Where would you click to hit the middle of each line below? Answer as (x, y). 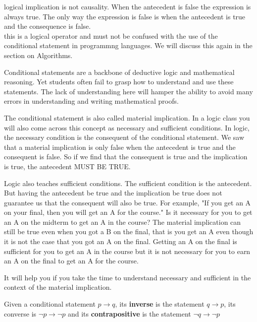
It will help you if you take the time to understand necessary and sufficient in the (128, 277)
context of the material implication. (58, 287)
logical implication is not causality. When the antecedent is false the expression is (128, 6)
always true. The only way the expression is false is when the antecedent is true (125, 16)
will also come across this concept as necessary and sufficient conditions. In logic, (127, 127)
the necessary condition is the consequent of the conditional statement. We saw (124, 137)
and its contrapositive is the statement (129, 313)
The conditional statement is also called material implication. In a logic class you (127, 117)
